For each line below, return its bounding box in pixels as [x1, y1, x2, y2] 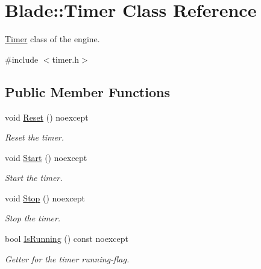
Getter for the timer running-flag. [5, 252, 130, 265]
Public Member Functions [5, 82, 170, 101]
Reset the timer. [5, 131, 64, 144]
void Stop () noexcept [5, 191, 86, 204]
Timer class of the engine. [5, 33, 100, 45]
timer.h [52, 52, 79, 65]
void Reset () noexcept [5, 110, 89, 123]
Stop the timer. [5, 212, 61, 224]
